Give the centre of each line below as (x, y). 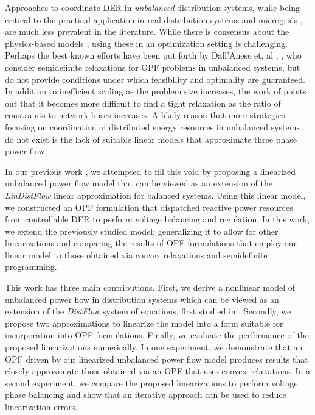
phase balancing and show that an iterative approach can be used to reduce (146, 395)
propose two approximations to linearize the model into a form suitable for (144, 323)
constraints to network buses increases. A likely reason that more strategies (145, 115)
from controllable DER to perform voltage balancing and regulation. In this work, (157, 219)
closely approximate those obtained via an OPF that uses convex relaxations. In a (158, 371)
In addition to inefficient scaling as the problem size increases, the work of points (156, 91)
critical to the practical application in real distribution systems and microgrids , (154, 19)
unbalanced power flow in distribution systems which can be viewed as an (142, 299)
